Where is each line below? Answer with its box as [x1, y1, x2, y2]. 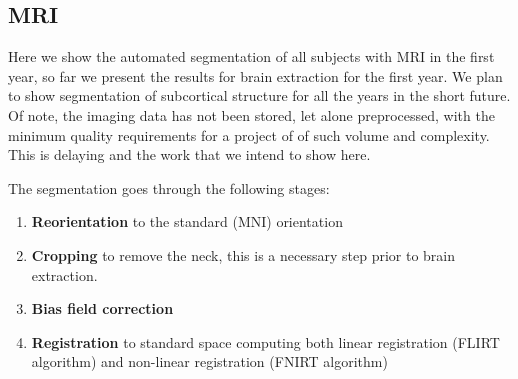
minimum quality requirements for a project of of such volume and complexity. [8, 124, 490, 145]
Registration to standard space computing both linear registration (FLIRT [31, 331, 500, 352]
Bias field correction [31, 298, 174, 319]
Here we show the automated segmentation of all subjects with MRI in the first [8, 46, 495, 67]
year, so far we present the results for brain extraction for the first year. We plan [8, 65, 503, 86]
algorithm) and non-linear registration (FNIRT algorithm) [31, 351, 388, 372]
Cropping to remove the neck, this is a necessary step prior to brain [31, 244, 456, 265]
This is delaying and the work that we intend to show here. [8, 144, 371, 165]
